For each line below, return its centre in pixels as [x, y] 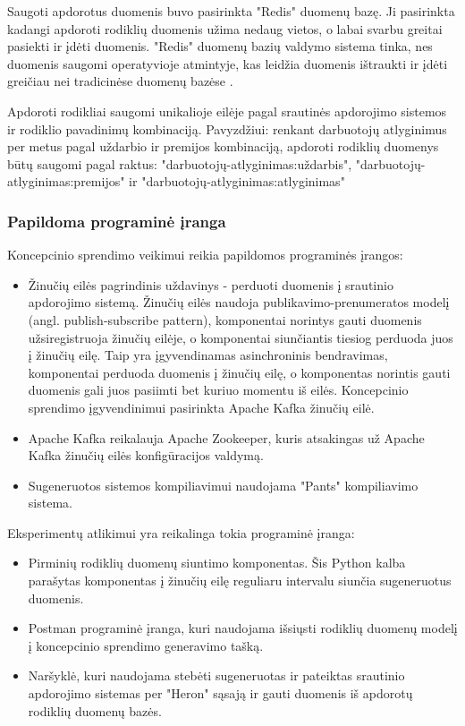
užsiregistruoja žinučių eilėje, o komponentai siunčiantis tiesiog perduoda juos [241, 337]
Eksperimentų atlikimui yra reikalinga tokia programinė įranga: [181, 532]
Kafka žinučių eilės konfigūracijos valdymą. [146, 455]
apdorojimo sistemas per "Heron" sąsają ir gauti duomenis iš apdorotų [220, 693]
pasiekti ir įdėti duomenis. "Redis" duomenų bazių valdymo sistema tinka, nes [220, 46]
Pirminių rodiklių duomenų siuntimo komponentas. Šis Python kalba [217, 563]
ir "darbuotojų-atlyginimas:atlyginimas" [237, 181]
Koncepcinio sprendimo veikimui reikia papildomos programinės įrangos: [205, 255]
